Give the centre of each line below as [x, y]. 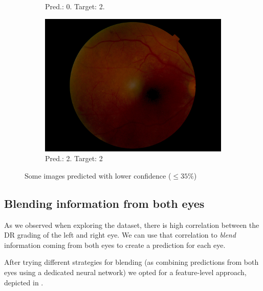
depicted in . [24, 282]
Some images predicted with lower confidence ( [98, 175]
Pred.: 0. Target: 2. [75, 6]
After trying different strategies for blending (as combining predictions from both [131, 262]
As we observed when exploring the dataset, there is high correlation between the [132, 225]
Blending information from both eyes [104, 203]
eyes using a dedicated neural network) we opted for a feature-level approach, [125, 272]
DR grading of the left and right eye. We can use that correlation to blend [120, 235]
